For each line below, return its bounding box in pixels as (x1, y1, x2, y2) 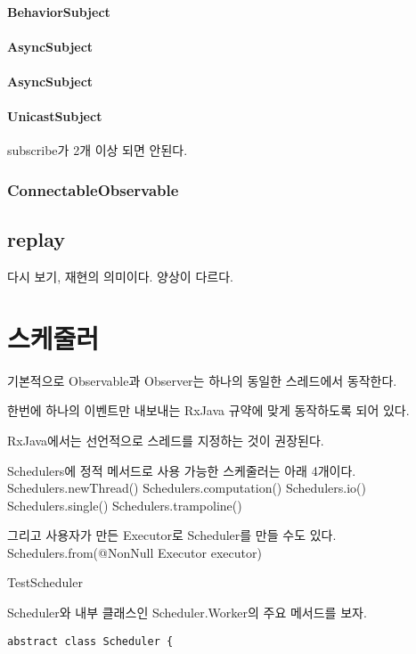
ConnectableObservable (7, 178, 179, 200)
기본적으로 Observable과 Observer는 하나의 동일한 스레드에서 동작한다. (7, 371, 397, 389)
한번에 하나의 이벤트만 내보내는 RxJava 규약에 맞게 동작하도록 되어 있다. (7, 401, 410, 420)
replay (7, 225, 65, 253)
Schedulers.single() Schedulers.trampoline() (7, 495, 242, 514)
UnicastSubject (7, 107, 102, 126)
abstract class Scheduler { (7, 634, 174, 648)
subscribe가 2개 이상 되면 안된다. (7, 141, 188, 159)
